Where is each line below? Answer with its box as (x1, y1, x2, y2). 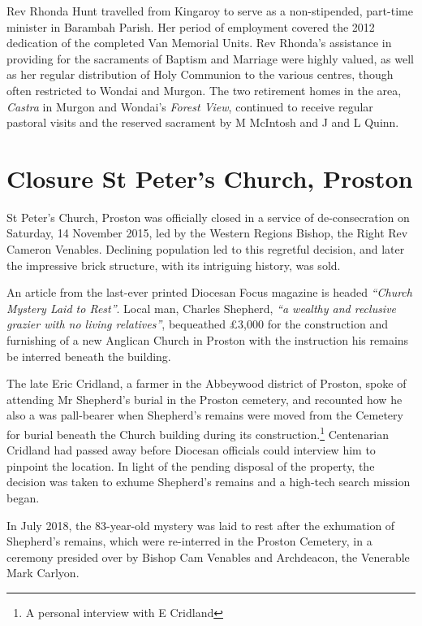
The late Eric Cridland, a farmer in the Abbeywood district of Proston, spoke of (6, 375, 407, 392)
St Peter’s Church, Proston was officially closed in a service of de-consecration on (6, 208, 410, 225)
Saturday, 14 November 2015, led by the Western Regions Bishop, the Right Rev (6, 224, 408, 241)
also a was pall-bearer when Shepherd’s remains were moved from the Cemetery (6, 406, 403, 424)
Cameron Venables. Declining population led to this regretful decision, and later (6, 241, 405, 258)
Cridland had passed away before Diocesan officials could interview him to (6, 441, 376, 459)
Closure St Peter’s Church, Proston (6, 161, 413, 194)
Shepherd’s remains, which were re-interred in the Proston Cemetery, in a (6, 533, 372, 550)
